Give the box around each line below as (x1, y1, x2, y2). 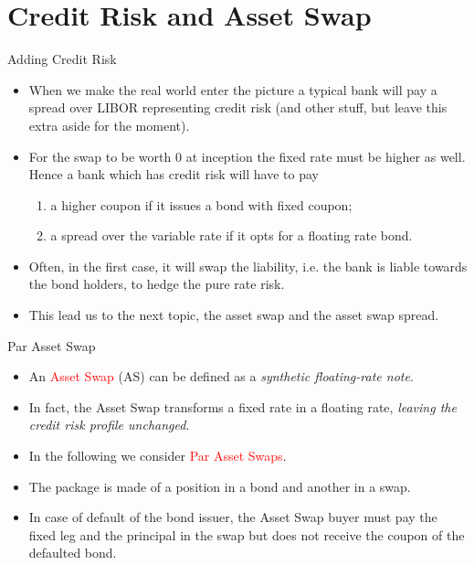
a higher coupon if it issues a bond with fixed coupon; (50, 195, 353, 214)
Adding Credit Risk (7, 49, 117, 69)
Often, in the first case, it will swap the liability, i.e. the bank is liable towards (28, 256, 468, 275)
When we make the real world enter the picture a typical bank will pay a (28, 80, 437, 99)
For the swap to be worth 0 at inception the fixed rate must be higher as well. (28, 146, 466, 165)
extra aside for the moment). (28, 115, 190, 134)
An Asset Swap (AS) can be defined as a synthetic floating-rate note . (28, 367, 414, 386)
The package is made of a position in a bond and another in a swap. (28, 476, 411, 496)
